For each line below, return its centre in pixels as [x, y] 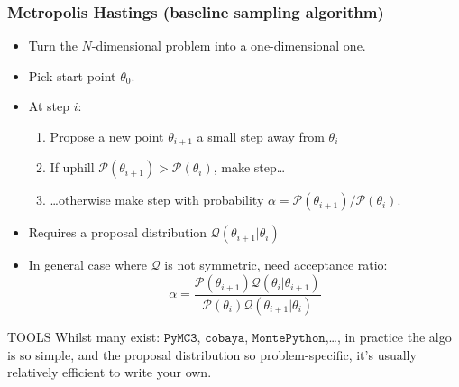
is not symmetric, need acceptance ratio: [276, 265]
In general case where [87, 265]
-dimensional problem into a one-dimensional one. [229, 46]
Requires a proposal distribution [118, 232]
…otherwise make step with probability [157, 200]
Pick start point [72, 75]
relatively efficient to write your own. [110, 372]
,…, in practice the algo [388, 336]
